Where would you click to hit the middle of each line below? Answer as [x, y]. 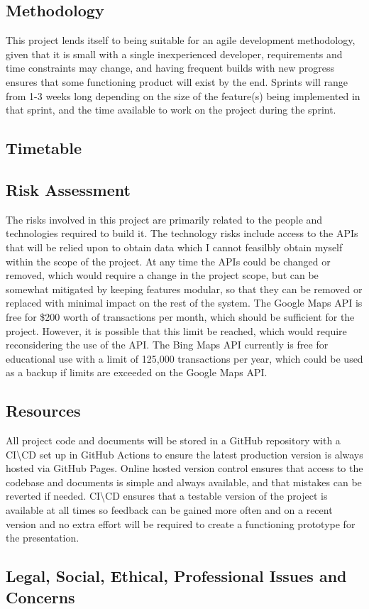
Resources [43, 411]
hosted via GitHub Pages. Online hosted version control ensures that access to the [184, 468]
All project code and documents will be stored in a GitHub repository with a [173, 440]
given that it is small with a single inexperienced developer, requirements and [174, 54]
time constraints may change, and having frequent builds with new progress [170, 68]
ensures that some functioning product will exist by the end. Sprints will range [177, 81]
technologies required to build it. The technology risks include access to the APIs [182, 233]
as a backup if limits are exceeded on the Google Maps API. [137, 372]
